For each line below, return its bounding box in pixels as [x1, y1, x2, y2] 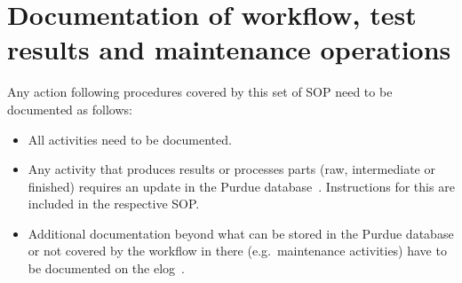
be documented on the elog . [28, 259, 185, 278]
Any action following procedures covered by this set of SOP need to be [7, 83, 393, 101]
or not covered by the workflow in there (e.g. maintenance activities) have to [28, 241, 447, 260]
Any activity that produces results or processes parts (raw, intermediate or [28, 160, 435, 178]
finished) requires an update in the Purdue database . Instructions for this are [28, 177, 455, 195]
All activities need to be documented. [28, 130, 232, 148]
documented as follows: [7, 99, 132, 118]
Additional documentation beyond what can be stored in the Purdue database [28, 224, 454, 242]
